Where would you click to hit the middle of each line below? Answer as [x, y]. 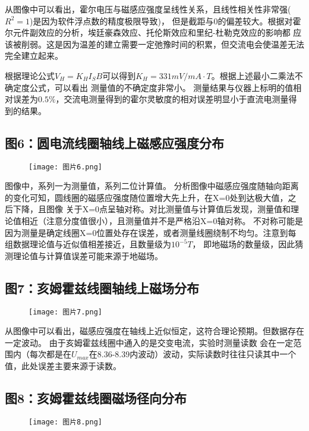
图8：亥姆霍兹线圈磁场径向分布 [96, 397]
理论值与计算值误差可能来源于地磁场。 [88, 255]
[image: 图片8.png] [66, 422]
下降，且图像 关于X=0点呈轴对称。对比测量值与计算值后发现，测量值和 [152, 209]
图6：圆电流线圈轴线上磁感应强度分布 [115, 142]
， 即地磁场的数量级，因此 [244, 244]
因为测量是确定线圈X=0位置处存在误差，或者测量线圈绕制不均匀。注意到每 [151, 232]
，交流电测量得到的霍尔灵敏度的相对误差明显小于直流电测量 [172, 99]
